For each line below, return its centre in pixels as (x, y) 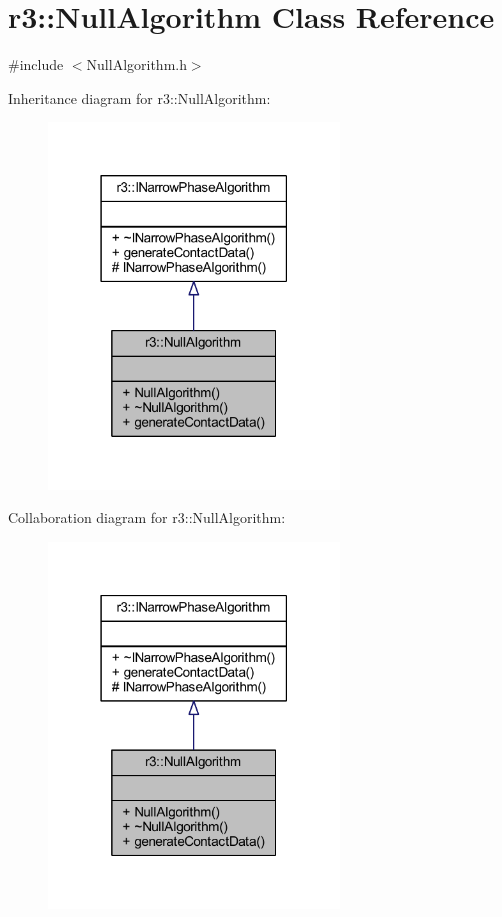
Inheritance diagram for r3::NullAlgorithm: (139, 97)
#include (36, 64)
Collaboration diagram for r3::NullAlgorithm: (147, 517)
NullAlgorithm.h (136, 64)
